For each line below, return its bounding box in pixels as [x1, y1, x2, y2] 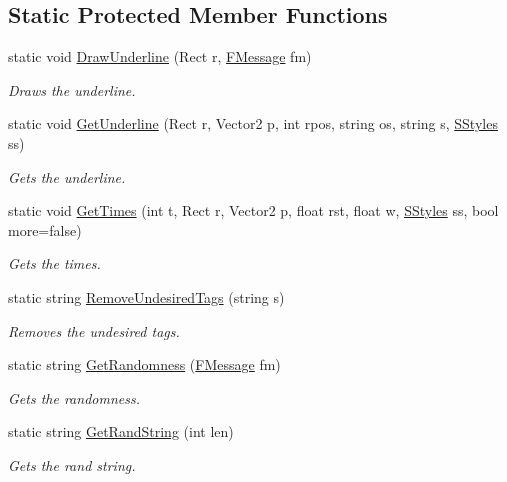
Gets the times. [8, 253, 101, 274]
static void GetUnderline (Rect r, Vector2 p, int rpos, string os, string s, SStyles [8, 113, 498, 134]
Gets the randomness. [8, 387, 140, 408]
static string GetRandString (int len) [8, 421, 234, 442]
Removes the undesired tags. [8, 320, 180, 341]
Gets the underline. [8, 166, 126, 187]
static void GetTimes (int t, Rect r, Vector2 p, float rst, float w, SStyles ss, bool [8, 200, 499, 221]
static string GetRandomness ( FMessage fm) [8, 354, 281, 375]
